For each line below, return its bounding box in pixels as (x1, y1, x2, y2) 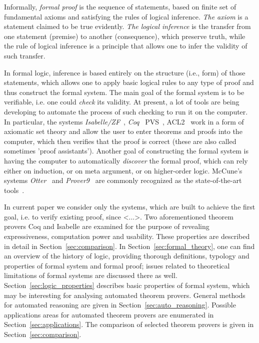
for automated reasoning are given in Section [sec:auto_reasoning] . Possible (4, 299, 236, 310)
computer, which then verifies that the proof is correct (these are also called (4, 135, 236, 146)
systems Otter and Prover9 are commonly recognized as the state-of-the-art (4, 175, 242, 185)
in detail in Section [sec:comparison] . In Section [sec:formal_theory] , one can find (4, 240, 255, 251)
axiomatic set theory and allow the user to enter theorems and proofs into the (4, 126, 242, 136)
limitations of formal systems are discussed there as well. (4, 270, 177, 280)
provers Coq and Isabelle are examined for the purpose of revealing (4, 221, 209, 231)
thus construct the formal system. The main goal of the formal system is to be (4, 86, 244, 97)
